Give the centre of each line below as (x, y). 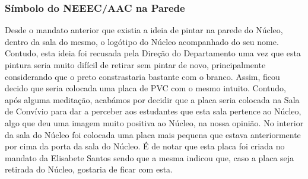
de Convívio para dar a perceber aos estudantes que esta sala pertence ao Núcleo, (153, 111)
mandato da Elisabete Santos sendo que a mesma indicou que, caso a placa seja (150, 157)
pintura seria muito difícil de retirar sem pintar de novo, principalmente (135, 65)
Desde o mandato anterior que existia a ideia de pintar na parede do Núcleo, (144, 30)
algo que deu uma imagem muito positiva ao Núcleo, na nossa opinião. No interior (154, 122)
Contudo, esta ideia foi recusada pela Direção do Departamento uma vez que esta (153, 53)
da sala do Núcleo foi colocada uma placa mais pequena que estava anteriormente (153, 134)
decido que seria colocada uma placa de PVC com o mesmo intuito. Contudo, (146, 88)
